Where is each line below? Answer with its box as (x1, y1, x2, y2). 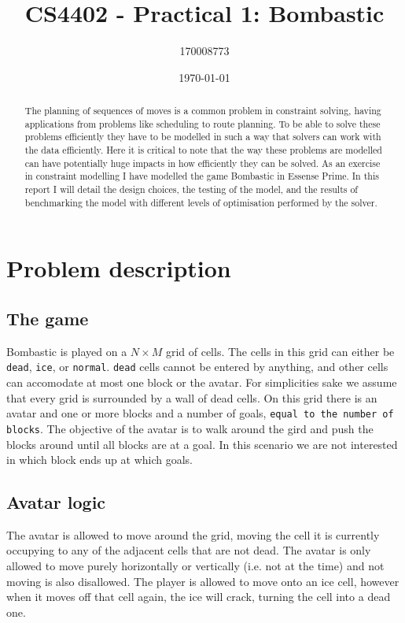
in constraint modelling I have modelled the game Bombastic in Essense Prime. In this (24, 169, 379, 183)
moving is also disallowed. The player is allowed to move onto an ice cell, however (6, 573, 399, 589)
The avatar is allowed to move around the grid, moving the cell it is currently (6, 526, 380, 543)
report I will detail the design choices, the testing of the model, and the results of (24, 183, 358, 196)
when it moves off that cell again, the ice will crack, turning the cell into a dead (6, 588, 391, 605)
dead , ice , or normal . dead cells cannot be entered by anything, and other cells (6, 358, 388, 375)
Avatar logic (6, 490, 106, 514)
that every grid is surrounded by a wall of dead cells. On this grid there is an (6, 389, 377, 406)
